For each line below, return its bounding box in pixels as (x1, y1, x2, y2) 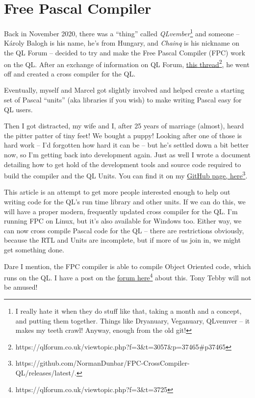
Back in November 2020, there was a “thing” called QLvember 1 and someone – (4, 27, 240, 38)
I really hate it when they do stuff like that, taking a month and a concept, (15, 306, 242, 316)
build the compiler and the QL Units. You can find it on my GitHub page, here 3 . (4, 169, 248, 180)
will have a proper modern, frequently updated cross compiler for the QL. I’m (4, 206, 238, 216)
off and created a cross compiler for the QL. (4, 68, 136, 78)
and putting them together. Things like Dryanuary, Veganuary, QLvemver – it (15, 315, 250, 325)
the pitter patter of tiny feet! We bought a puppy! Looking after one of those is (4, 130, 242, 140)
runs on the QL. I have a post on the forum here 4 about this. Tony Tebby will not (4, 271, 251, 282)
